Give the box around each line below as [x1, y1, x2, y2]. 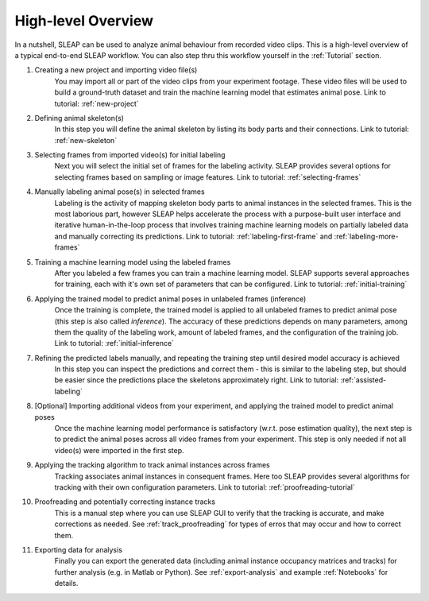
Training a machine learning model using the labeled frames [34, 257, 231, 266]
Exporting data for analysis [34, 545, 123, 554]
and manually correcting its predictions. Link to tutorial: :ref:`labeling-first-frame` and [54, 231, 333, 241]
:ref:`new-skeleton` [54, 135, 118, 145]
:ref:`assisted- [340, 375, 387, 385]
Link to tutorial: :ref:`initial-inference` [54, 339, 175, 348]
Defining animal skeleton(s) [34, 113, 125, 122]
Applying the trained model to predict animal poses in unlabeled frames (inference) [34, 294, 307, 304]
